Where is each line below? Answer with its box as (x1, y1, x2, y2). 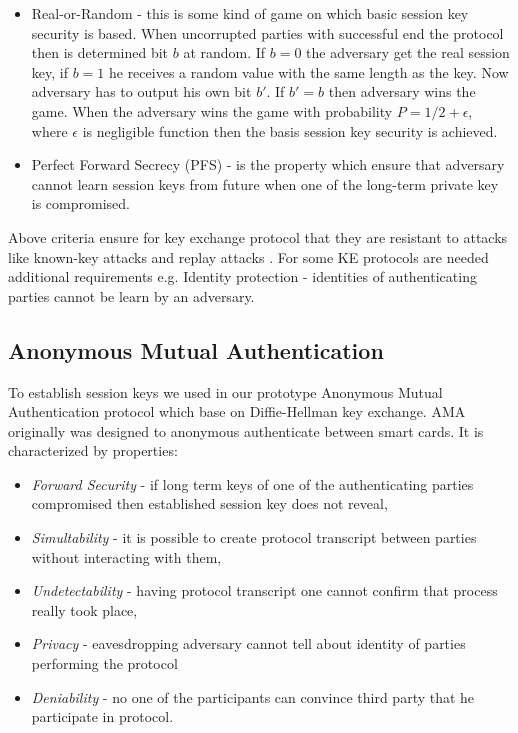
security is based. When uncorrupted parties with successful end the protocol (31, 22, 504, 43)
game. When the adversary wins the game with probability (31, 100, 393, 121)
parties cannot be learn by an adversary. (8, 285, 255, 306)
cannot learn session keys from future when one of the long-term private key (31, 173, 499, 194)
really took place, (31, 599, 138, 620)
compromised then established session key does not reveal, (31, 493, 388, 514)
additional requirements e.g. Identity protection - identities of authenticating (8, 266, 477, 287)
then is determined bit (31, 42, 169, 63)
